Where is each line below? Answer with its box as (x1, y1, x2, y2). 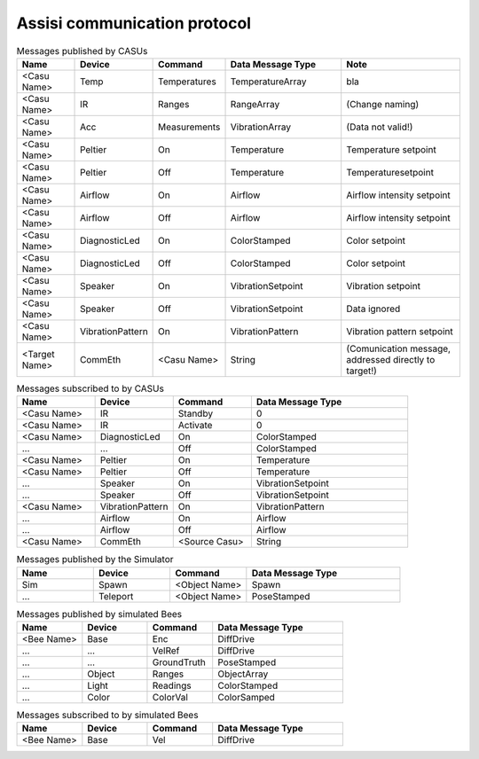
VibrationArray (230, 121, 292, 133)
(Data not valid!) (346, 121, 413, 133)
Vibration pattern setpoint (346, 325, 453, 337)
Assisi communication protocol (16, 13, 252, 33)
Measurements (158, 121, 221, 133)
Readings (152, 679, 192, 692)
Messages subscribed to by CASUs (16, 382, 164, 395)
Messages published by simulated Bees (16, 607, 182, 620)
